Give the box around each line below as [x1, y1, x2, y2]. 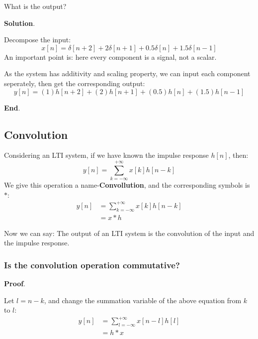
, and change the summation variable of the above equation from [44, 295, 242, 305]
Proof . [4, 278, 26, 289]
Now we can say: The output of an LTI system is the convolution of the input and [4, 227, 255, 238]
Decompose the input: [4, 34, 71, 45]
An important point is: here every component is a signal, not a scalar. [4, 51, 217, 62]
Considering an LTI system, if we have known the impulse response [4, 150, 209, 160]
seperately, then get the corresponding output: [4, 78, 145, 88]
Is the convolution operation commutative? [4, 258, 180, 271]
